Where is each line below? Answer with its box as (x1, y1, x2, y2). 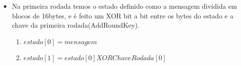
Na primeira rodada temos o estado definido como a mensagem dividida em (12, 1, 237, 11)
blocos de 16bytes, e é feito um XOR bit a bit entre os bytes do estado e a (12, 10, 234, 20)
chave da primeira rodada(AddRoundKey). (12, 20, 140, 30)
